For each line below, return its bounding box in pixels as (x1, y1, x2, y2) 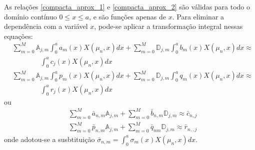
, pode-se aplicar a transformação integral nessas (94, 21, 243, 31)
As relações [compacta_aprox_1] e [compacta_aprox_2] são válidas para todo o (4, 1, 250, 11)
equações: (4, 30, 33, 41)
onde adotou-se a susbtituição (4, 134, 95, 144)
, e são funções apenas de (89, 11, 166, 21)
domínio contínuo (4, 11, 57, 21)
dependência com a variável (4, 21, 88, 31)
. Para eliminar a (172, 11, 224, 21)
